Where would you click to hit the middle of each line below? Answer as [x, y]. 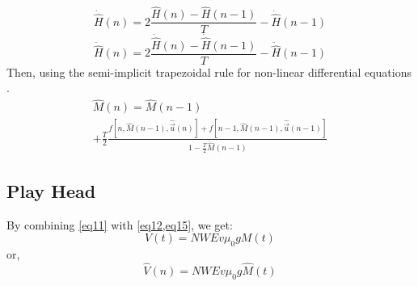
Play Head [51, 190]
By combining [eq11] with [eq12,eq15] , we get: [120, 224]
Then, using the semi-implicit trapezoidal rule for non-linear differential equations [209, 71]
